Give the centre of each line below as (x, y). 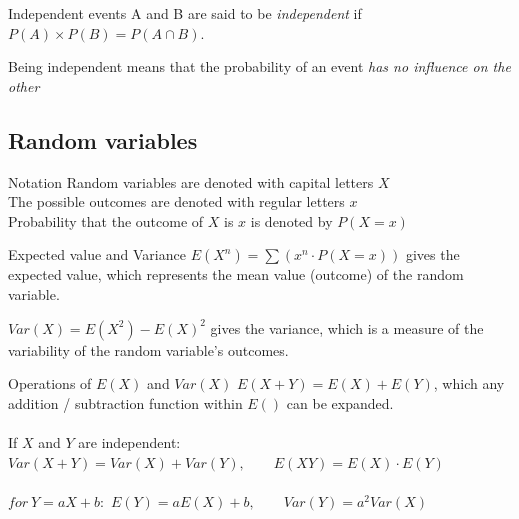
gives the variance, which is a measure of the (347, 327)
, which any (469, 383)
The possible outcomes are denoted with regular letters (176, 201)
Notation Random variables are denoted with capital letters (191, 181)
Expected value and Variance (97, 254)
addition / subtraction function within (125, 402)
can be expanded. (340, 402)
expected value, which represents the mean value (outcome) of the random (236, 274)
